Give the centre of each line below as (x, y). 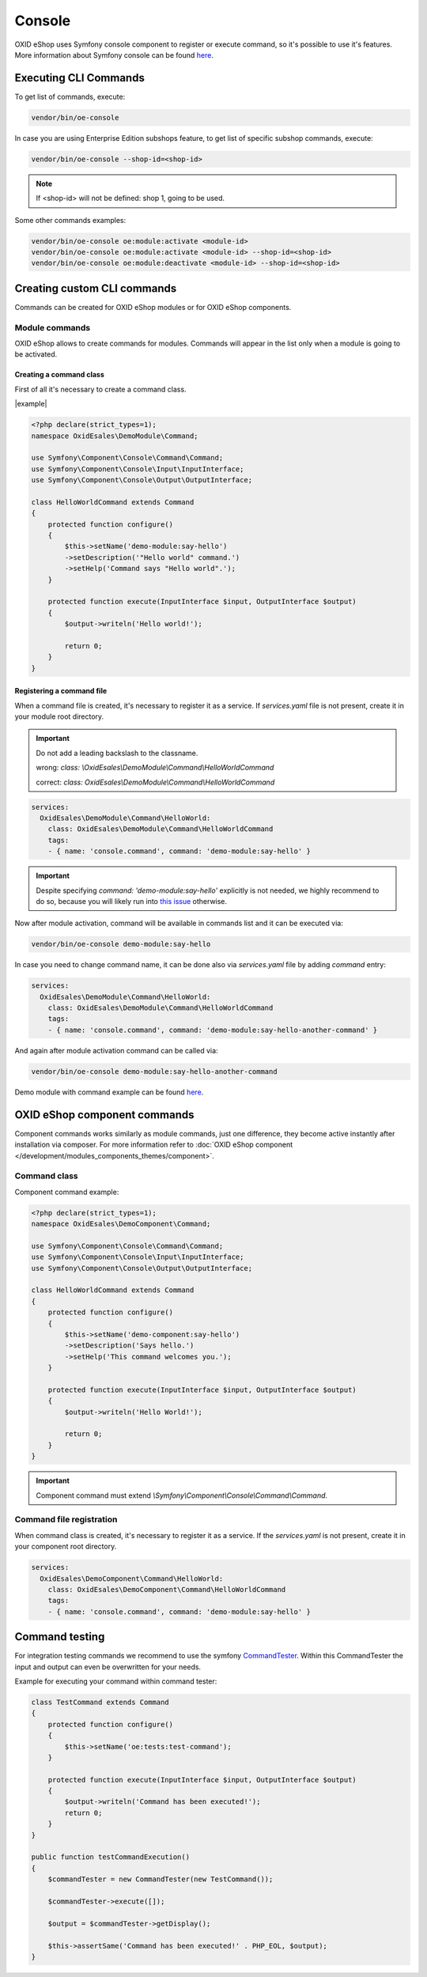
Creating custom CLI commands (96, 288)
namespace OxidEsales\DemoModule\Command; (115, 436)
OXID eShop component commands (104, 1115)
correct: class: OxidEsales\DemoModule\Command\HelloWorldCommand (155, 782)
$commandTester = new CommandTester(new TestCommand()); (161, 1879)
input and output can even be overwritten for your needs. (108, 1667)
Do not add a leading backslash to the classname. (117, 753)
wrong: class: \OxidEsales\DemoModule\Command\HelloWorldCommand (155, 768)
